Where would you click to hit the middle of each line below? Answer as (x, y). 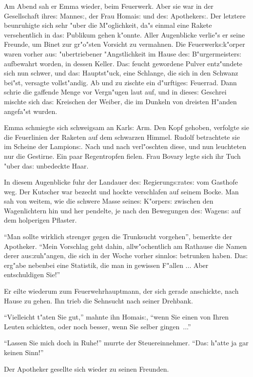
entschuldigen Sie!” (32, 274)
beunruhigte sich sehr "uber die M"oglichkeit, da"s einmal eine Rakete (108, 25)
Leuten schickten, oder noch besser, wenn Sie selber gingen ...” (97, 326)
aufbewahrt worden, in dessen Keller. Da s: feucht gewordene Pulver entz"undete (123, 63)
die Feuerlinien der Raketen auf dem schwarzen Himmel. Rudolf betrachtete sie (122, 137)
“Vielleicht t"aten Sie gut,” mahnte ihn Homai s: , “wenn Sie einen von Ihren (117, 317)
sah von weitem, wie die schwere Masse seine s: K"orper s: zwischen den (109, 201)
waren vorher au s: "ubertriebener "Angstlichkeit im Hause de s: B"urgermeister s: (123, 53)
